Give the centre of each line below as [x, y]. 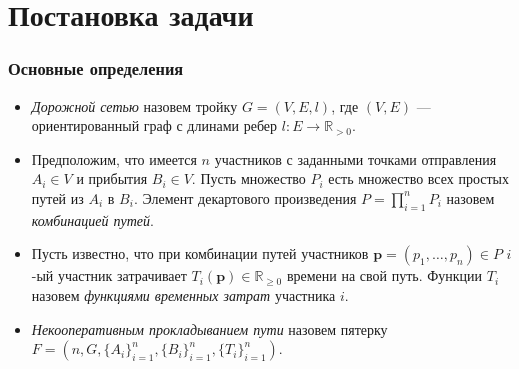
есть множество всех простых [418, 178]
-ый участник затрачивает [109, 275]
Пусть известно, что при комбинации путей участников [200, 253]
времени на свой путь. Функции [384, 275]
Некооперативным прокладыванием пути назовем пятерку [209, 328]
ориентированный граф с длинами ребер [154, 125]
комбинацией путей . [92, 219]
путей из [57, 197]
